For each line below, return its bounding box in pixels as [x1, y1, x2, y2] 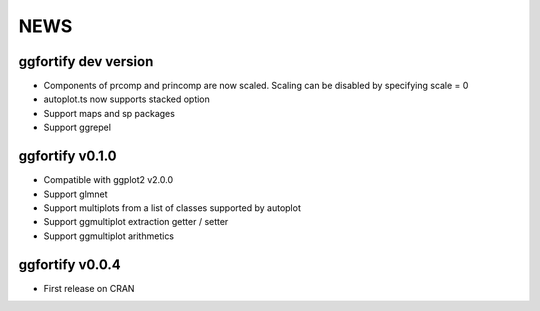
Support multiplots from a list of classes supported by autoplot [43, 201, 302, 214]
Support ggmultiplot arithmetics [43, 230, 175, 242]
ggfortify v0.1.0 [18, 148, 117, 165]
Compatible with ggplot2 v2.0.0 [43, 174, 174, 186]
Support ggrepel [43, 121, 112, 134]
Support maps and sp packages [43, 107, 175, 119]
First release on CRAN [43, 282, 135, 294]
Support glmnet [43, 188, 109, 200]
